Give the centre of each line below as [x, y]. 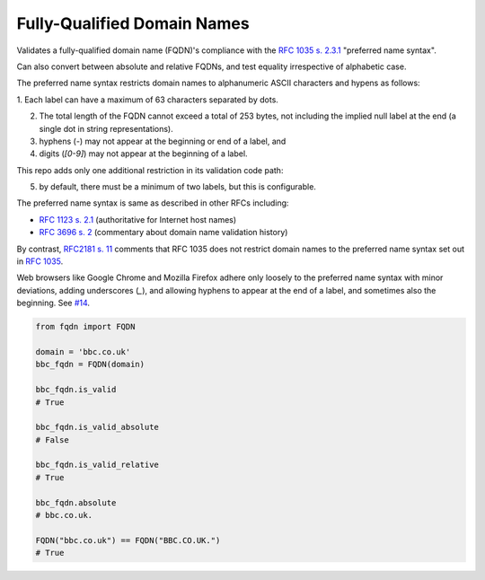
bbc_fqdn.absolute [76, 502]
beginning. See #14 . [53, 303]
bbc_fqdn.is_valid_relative [97, 465]
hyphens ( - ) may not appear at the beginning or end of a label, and [163, 141]
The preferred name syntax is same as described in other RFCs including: [153, 203]
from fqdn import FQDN [85, 327]
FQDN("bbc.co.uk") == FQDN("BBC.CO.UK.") [128, 540]
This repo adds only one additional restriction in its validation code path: [150, 170]
